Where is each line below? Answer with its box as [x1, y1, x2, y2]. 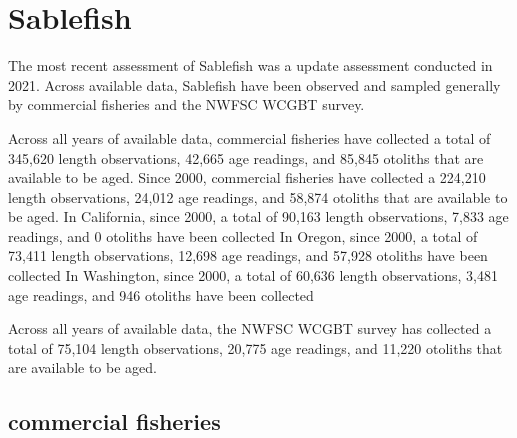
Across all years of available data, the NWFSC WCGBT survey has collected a [8, 318, 492, 339]
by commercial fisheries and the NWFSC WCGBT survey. [8, 94, 365, 115]
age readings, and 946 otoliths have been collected [8, 284, 314, 305]
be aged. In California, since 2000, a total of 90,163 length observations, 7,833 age [8, 206, 509, 227]
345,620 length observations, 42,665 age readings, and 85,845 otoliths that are [8, 147, 484, 168]
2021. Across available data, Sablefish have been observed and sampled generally [8, 74, 501, 95]
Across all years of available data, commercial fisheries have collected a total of [8, 127, 491, 148]
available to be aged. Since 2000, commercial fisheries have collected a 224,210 [8, 167, 486, 188]
